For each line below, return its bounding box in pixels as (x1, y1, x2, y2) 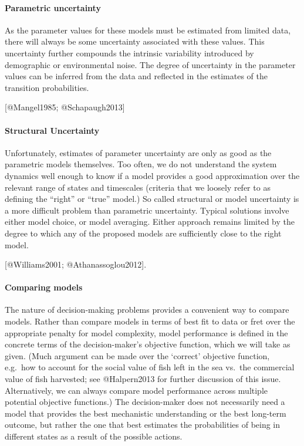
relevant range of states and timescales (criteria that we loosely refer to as (5, 181, 271, 193)
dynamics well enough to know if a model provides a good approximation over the (5, 169, 300, 181)
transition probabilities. (5, 81, 89, 93)
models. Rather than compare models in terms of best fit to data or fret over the (5, 315, 295, 327)
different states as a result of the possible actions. (5, 430, 183, 442)
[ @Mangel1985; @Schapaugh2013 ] (5, 101, 125, 113)
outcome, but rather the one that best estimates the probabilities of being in (5, 418, 281, 431)
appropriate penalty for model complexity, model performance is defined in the (5, 326, 288, 339)
